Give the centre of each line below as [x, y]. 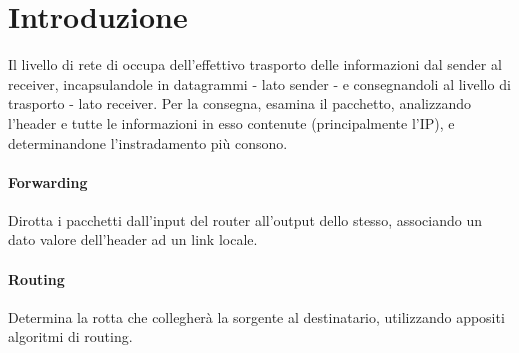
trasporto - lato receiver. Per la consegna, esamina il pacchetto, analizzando [239, 103]
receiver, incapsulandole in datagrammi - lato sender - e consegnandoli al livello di [259, 83]
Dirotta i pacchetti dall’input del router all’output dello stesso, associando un [245, 219]
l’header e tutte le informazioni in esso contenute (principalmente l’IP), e [231, 122]
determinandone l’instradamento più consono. [148, 142]
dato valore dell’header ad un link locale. [133, 239]
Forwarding [48, 181]
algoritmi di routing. [70, 336]
